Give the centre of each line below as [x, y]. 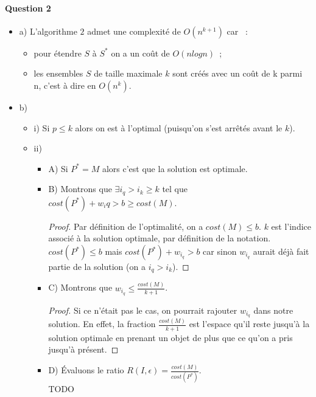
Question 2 [28, 8]
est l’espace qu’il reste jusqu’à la [249, 324]
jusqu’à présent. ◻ [83, 349]
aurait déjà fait [281, 251]
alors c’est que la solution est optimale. [175, 168]
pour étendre [58, 53]
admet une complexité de [134, 31]
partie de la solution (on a [97, 266]
